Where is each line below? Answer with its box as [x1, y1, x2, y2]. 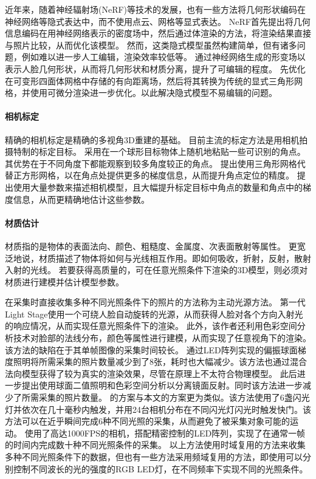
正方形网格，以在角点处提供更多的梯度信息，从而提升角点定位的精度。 [13, 169, 294, 182]
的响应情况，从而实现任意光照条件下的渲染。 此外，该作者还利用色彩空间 [5, 319, 297, 332]
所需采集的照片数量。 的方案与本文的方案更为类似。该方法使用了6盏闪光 [21, 391, 310, 404]
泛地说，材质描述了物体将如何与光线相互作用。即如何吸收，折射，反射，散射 [5, 251, 311, 264]
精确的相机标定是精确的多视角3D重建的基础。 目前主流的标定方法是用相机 [5, 133, 300, 146]
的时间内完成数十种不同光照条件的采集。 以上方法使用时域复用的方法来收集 [5, 438, 306, 451]
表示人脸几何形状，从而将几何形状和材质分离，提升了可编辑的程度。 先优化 [5, 62, 306, 75]
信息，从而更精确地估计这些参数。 [13, 192, 149, 205]
